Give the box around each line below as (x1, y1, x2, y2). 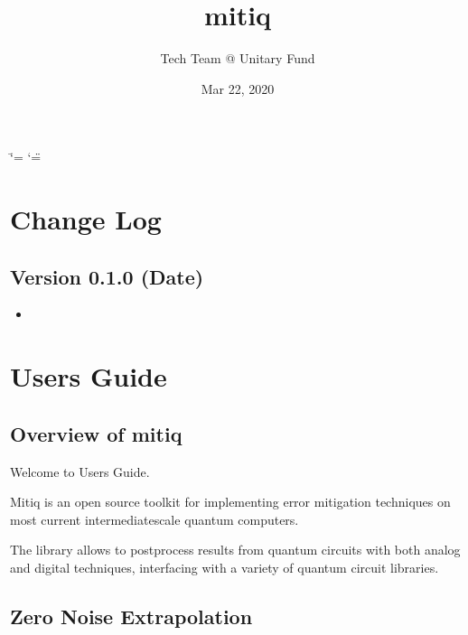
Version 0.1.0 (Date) (10, 262, 204, 290)
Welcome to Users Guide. (10, 462, 150, 481)
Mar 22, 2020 (201, 79, 275, 98)
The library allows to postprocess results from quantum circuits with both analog (10, 540, 461, 559)
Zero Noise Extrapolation (10, 602, 253, 630)
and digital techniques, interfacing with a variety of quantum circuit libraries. (10, 558, 439, 577)
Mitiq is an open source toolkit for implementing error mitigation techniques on (10, 492, 451, 511)
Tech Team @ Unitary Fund (160, 49, 315, 68)
